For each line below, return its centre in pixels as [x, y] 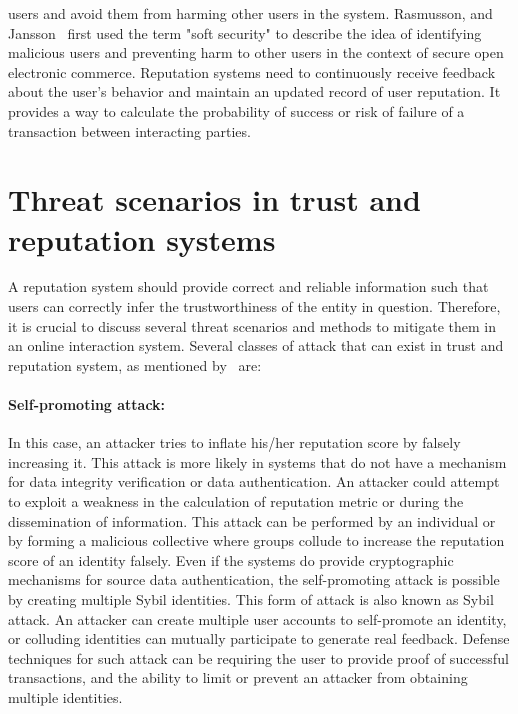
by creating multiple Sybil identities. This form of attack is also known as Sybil [251, 598]
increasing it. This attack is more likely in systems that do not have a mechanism [257, 461]
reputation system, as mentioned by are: [135, 364]
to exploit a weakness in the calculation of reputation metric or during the [236, 501]
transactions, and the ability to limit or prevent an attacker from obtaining [238, 677]
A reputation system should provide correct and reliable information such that [248, 286]
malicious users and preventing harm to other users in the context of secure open [256, 52]
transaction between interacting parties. [129, 130]
